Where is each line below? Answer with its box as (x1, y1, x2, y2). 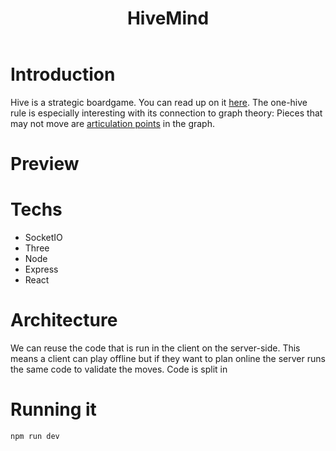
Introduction (10, 63, 116, 86)
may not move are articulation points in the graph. (10, 117, 215, 129)
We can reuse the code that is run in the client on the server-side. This (10, 342, 301, 354)
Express (24, 263, 59, 276)
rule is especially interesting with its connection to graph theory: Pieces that (10, 107, 323, 119)
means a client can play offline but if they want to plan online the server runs (10, 353, 326, 364)
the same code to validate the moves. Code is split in (10, 363, 228, 375)
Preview (10, 153, 80, 176)
